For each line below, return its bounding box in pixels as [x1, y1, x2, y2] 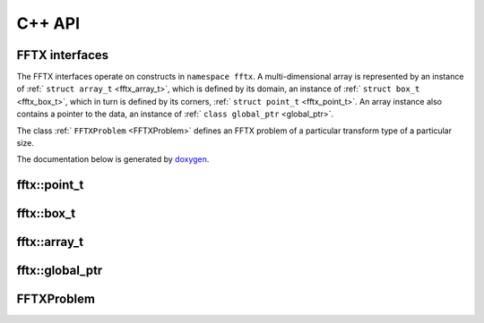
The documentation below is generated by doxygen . [16, 154, 210, 165]
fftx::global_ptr [16, 263, 103, 278]
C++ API [16, 13, 81, 33]
